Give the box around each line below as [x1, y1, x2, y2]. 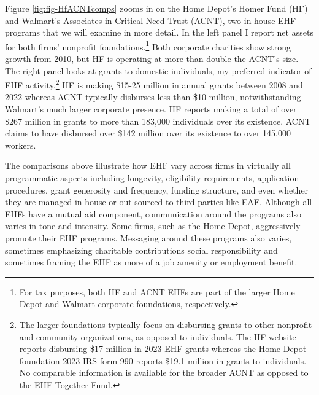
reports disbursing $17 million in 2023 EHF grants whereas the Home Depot [19, 342, 307, 355]
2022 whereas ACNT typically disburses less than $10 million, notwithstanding [5, 90, 301, 103]
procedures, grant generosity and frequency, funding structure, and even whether [5, 183, 309, 196]
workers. [5, 138, 36, 151]
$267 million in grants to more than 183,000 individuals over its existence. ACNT [5, 114, 311, 127]
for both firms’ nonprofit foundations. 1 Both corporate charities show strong [5, 38, 291, 53]
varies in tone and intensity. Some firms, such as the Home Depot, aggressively [5, 219, 301, 232]
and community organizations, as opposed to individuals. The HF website [19, 330, 296, 343]
